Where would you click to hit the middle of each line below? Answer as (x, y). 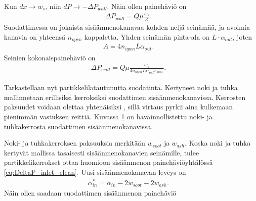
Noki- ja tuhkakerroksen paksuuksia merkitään (75, 143)
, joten (242, 36)
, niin (53, 6)
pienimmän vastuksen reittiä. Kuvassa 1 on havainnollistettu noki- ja (108, 117)
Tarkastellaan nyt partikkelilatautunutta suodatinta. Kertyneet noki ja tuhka (121, 87)
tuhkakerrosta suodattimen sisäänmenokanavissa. (79, 126)
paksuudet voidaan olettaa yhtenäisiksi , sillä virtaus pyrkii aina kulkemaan (118, 107)
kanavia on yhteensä (35, 36)
